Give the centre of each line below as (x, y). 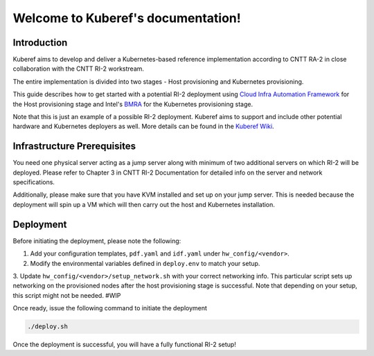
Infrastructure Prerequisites (74, 146)
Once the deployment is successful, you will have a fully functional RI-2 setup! (125, 345)
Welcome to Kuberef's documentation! (127, 18)
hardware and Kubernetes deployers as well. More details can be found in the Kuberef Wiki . (143, 126)
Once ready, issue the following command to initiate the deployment (110, 308)
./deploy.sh (48, 327)
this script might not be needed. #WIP (67, 295)
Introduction (40, 43)
